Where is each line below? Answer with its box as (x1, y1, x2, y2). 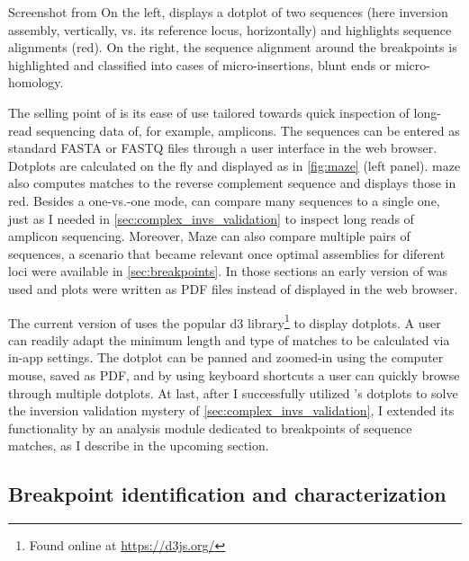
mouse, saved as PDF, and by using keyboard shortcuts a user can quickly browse (8, 365, 460, 384)
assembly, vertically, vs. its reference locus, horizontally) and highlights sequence (8, 20, 452, 39)
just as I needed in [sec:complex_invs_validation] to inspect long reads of (8, 209, 414, 227)
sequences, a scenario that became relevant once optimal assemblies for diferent (8, 244, 446, 263)
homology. (8, 73, 64, 92)
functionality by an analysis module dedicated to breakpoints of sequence (8, 418, 412, 437)
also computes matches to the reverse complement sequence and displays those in (8, 174, 456, 192)
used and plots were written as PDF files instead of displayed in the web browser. (8, 279, 458, 298)
